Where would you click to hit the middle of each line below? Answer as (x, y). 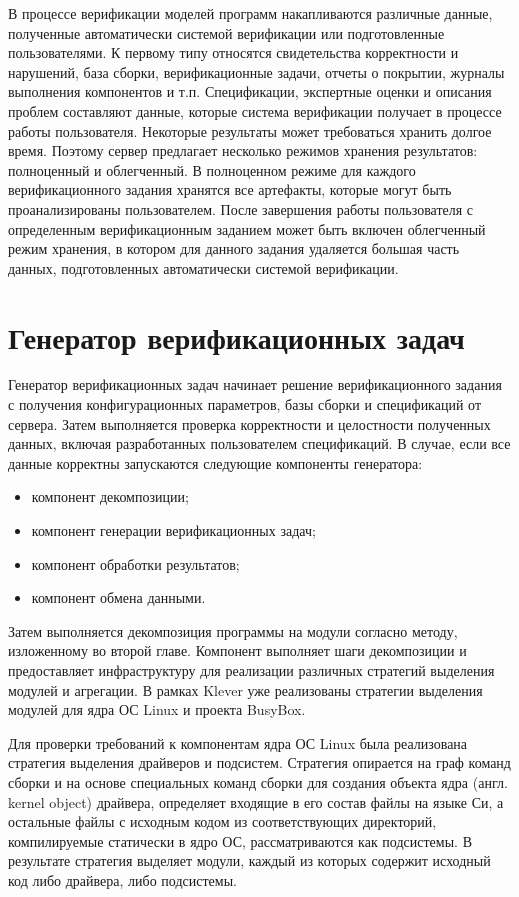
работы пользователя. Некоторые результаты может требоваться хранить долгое (250, 130)
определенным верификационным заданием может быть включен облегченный (247, 228)
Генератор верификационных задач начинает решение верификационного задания (255, 384)
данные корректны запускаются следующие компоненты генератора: (215, 462)
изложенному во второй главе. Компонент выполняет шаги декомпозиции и (237, 650)
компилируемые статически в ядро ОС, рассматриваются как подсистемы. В (240, 840)
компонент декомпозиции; (110, 496)
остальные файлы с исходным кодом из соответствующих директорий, (222, 821)
